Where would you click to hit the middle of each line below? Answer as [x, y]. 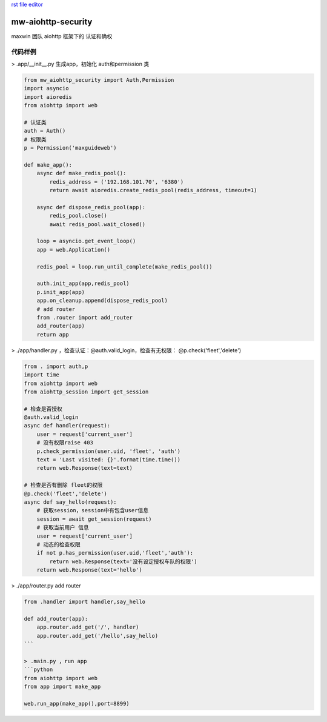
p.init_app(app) [61, 292]
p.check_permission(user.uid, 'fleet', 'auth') [109, 451]
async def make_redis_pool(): [81, 173]
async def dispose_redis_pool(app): [91, 207]
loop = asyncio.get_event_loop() [86, 241]
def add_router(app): [56, 619]
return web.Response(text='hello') [89, 570]
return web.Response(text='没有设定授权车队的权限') [124, 561]
